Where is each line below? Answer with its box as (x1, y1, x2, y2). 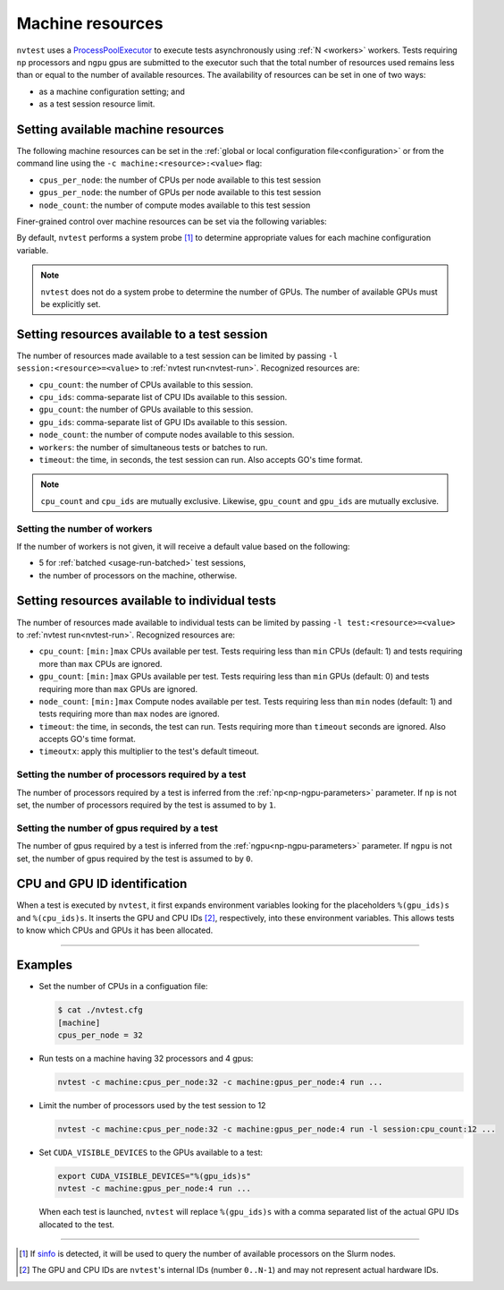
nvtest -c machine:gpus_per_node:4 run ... (57, 1183, 252, 1194)
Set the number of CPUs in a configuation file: (38, 981, 208, 992)
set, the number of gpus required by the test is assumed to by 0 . (16, 853, 254, 864)
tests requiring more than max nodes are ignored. (38, 708, 220, 720)
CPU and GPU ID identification (16, 876, 188, 892)
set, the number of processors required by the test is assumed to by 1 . (16, 799, 276, 810)
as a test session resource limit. (38, 98, 155, 109)
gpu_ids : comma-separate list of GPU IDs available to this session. (38, 416, 288, 427)
